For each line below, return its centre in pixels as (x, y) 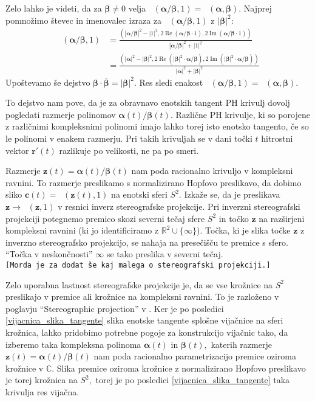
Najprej (258, 8)
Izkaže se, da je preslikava (232, 194)
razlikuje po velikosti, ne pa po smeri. (129, 150)
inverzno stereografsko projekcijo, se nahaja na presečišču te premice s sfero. (147, 242)
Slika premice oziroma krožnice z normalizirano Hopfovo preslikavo (181, 368)
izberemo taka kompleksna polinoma (73, 344)
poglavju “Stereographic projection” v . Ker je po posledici (115, 308)
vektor (17, 150)
